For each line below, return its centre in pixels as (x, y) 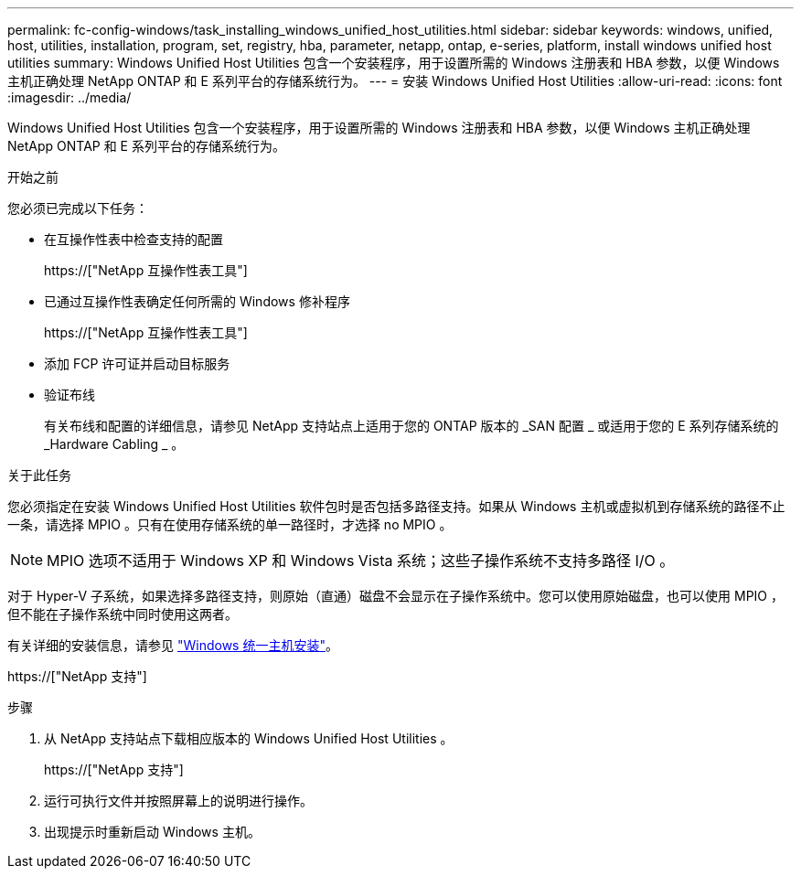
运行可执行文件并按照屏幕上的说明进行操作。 (178, 801)
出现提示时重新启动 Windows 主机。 (152, 832)
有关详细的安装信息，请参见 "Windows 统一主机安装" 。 (173, 645)
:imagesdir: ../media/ (69, 97)
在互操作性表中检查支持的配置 (133, 239)
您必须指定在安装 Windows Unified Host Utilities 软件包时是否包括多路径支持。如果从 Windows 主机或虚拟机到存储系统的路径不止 (396, 506)
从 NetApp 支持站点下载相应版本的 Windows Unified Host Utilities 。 (249, 738)
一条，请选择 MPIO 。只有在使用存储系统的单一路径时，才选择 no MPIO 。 (230, 524)
